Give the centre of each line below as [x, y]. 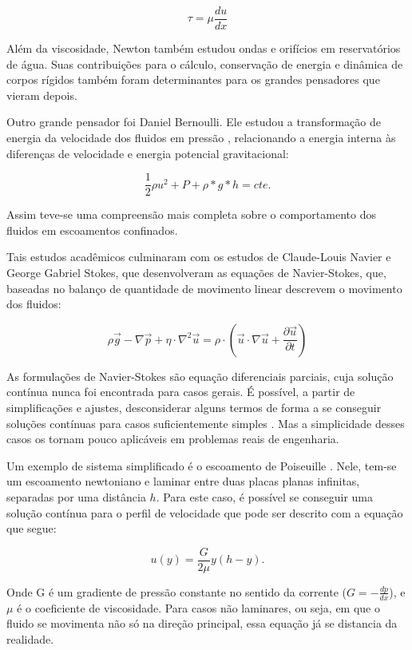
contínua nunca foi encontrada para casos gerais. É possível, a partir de [181, 392]
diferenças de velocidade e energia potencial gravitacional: [148, 153]
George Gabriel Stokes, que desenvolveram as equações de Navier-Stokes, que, [196, 273]
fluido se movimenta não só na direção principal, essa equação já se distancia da [202, 623]
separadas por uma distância [76, 497]
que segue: [32, 528]
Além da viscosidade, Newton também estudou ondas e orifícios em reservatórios [204, 48]
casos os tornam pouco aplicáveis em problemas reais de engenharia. [173, 439]
